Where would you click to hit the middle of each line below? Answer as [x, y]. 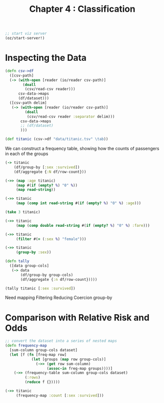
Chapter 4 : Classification [82, 9]
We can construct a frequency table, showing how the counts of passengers [82, 148]
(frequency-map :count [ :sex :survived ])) [60, 395]
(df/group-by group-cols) [47, 275]
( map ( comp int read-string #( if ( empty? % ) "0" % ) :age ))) [79, 203]
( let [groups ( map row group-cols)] [69, 359]
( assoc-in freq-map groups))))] [80, 368]
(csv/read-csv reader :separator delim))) [71, 116]
